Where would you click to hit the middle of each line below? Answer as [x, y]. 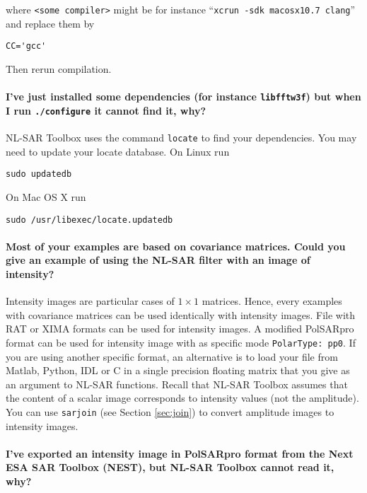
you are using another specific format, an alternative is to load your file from [172, 356]
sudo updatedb [39, 174]
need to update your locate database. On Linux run [118, 151]
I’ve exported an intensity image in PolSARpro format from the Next [180, 453]
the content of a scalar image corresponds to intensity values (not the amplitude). [182, 398]
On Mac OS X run [46, 196]
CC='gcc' [26, 46]
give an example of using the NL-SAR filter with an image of [158, 260]
